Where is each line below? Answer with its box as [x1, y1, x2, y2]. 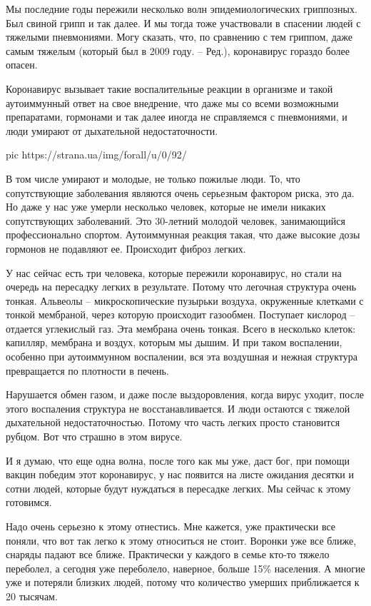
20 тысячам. [6, 588, 58, 603]
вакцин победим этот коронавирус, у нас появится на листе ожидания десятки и [6, 467, 355, 482]
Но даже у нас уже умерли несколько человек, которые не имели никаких [6, 199, 326, 214]
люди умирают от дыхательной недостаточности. [6, 123, 218, 138]
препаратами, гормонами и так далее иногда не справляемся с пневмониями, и [6, 109, 347, 124]
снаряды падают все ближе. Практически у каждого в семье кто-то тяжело [6, 547, 330, 562]
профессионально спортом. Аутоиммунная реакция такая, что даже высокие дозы [6, 227, 360, 242]
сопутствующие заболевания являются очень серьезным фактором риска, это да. [6, 185, 355, 200]
